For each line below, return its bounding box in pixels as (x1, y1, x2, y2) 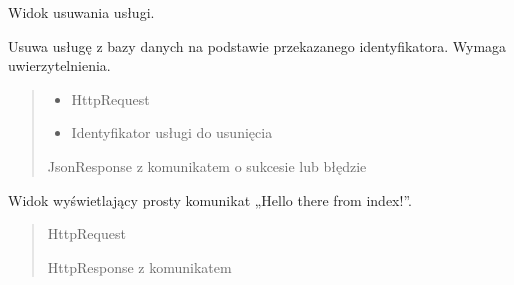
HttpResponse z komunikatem (47, 256, 232, 277)
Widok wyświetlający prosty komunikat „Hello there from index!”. (8, 189, 412, 210)
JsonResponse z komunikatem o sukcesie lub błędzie (47, 155, 367, 176)
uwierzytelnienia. (8, 55, 111, 76)
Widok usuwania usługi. (8, 2, 155, 22)
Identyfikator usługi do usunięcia (71, 122, 273, 143)
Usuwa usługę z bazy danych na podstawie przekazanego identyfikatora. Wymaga (8, 35, 507, 56)
